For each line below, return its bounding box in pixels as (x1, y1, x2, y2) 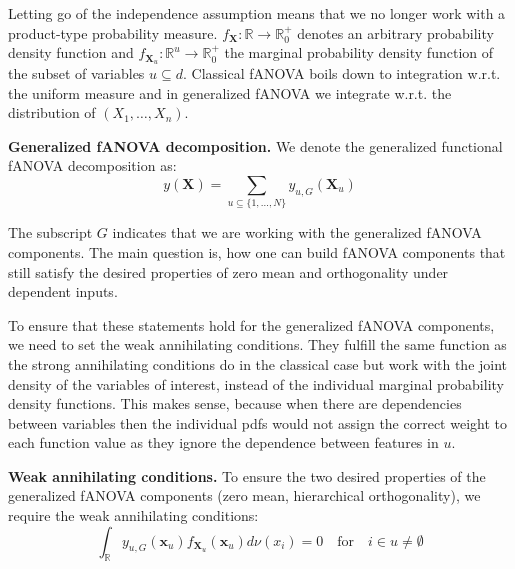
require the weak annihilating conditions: (8, 505, 259, 526)
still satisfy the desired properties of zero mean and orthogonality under (8, 261, 449, 282)
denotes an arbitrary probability (297, 22, 494, 43)
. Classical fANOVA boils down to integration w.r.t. (183, 63, 501, 84)
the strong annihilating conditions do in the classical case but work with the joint (8, 353, 508, 374)
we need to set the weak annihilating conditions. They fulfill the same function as (8, 334, 507, 355)
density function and (8, 42, 134, 63)
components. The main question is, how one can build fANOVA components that (8, 241, 506, 262)
